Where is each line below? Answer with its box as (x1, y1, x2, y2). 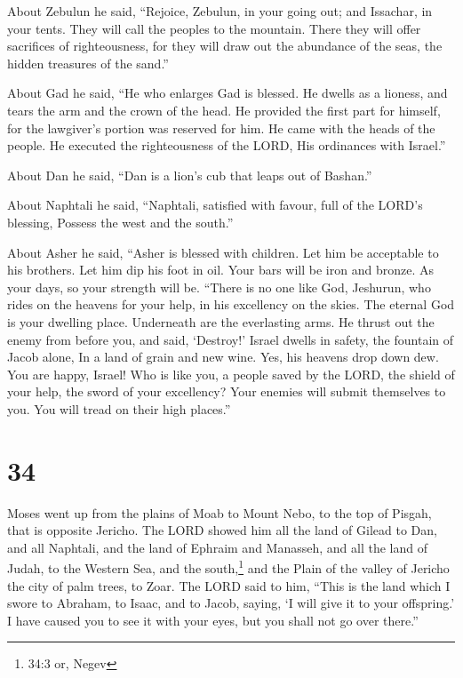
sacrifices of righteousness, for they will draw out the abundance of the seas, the (7, 36, 443, 55)
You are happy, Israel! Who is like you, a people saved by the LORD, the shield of (7, 364, 455, 383)
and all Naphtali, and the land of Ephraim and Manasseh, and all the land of (7, 538, 427, 556)
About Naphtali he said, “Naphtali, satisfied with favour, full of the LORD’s (7, 195, 423, 214)
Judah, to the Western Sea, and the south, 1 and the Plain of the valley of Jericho (7, 556, 450, 578)
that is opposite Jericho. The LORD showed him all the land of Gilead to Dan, (7, 521, 437, 539)
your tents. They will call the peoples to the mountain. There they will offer (7, 19, 421, 37)
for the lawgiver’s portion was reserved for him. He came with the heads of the (7, 118, 435, 137)
